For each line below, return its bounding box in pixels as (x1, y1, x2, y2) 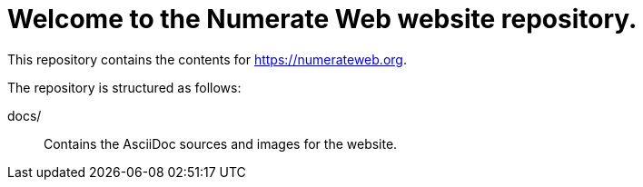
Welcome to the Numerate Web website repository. (7, 4, 638, 34)
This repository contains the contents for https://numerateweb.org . (7, 51, 407, 67)
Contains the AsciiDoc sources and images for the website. (44, 135, 398, 152)
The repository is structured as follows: (7, 79, 242, 95)
